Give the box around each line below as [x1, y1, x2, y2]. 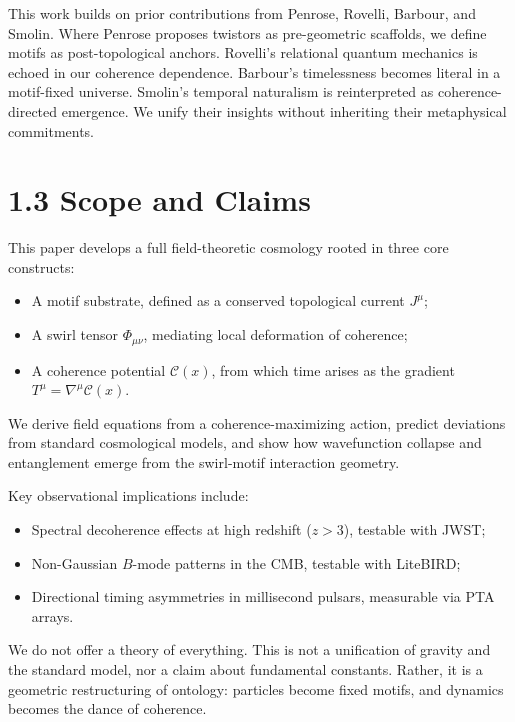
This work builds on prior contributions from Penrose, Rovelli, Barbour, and [8, 3, 476, 23]
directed [8, 100, 58, 121]
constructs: [8, 256, 75, 277]
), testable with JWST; [343, 519, 486, 540]
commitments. [8, 120, 95, 141]
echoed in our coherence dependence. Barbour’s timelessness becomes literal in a [8, 61, 501, 82]
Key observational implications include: [8, 485, 249, 506]
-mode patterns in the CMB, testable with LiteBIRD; [132, 552, 461, 573]
